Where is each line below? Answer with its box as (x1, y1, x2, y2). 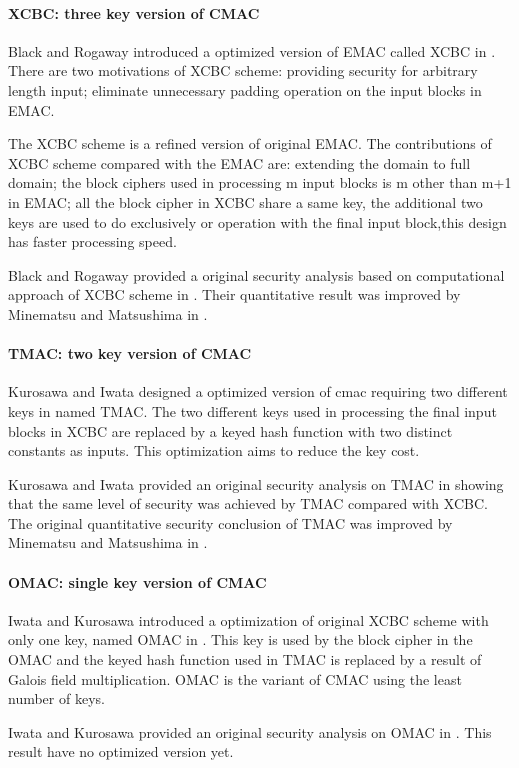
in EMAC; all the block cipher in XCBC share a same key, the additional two (8, 191, 483, 212)
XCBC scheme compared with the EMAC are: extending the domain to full (8, 152, 471, 173)
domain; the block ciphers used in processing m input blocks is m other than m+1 (8, 172, 512, 193)
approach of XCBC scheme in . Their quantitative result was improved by (8, 284, 461, 305)
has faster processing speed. (8, 231, 177, 252)
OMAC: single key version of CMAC (8, 571, 267, 592)
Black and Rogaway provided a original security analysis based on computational (8, 264, 505, 285)
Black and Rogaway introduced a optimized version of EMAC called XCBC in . (8, 40, 496, 61)
